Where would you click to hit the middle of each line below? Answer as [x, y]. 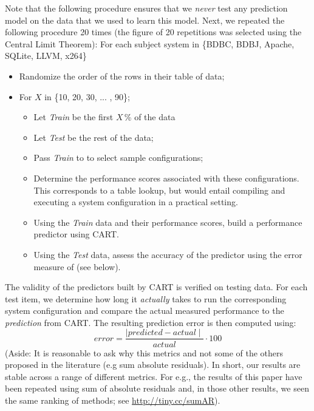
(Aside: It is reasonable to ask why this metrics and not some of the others [144, 352]
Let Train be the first [73, 117]
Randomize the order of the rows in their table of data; [122, 76]
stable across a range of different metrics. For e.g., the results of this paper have [154, 376]
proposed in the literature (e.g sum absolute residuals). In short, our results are [153, 365]
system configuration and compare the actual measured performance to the [145, 311]
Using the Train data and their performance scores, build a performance [168, 222]
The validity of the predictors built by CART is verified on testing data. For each [156, 287]
